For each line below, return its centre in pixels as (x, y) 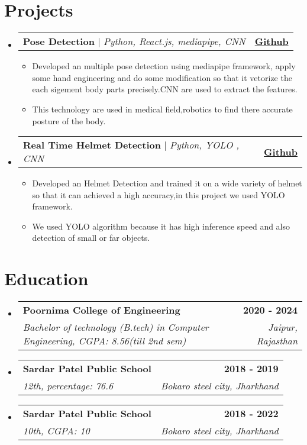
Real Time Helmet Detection (92, 145)
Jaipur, (283, 327)
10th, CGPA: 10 (56, 431)
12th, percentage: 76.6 (68, 386)
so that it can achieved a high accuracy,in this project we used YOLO (159, 194)
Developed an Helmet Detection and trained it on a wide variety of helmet (167, 183)
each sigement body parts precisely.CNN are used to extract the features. (165, 89)
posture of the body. (69, 120)
